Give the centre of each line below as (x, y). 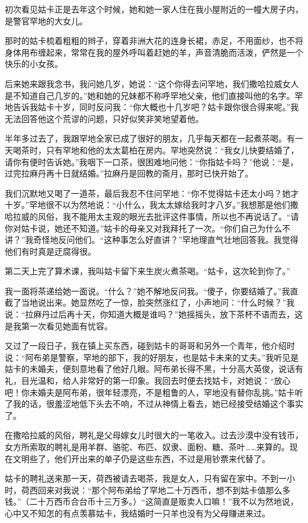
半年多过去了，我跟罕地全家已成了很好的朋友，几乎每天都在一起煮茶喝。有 (150, 138)
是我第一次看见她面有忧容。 (59, 325)
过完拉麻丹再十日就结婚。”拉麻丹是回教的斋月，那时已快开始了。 (129, 173)
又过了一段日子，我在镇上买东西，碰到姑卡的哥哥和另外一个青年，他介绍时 (150, 346)
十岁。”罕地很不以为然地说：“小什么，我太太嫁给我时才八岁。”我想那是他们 (147, 205)
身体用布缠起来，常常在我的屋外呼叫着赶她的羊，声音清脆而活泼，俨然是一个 (154, 52)
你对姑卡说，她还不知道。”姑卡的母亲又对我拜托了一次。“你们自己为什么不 (148, 228)
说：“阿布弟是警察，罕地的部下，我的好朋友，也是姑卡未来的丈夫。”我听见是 (152, 357)
